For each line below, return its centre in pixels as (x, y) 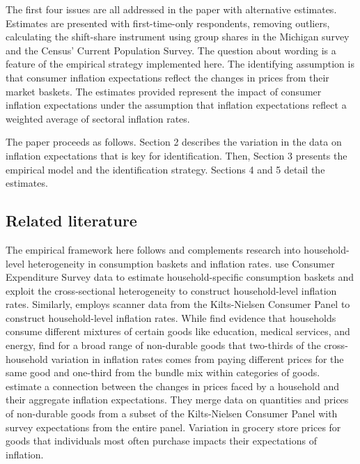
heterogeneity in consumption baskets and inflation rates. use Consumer (181, 263)
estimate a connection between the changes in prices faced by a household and (173, 386)
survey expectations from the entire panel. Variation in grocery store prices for (173, 427)
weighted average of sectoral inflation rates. (98, 118)
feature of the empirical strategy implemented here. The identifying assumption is (180, 64)
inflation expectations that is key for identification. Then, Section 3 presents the (177, 155)
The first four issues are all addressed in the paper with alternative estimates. (171, 9)
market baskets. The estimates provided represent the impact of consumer (164, 91)
